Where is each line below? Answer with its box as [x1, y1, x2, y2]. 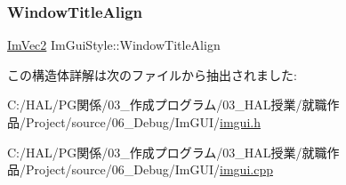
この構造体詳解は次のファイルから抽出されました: [7, 65, 297, 84]
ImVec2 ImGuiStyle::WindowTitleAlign [7, 36, 221, 54]
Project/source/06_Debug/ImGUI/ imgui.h [25, 113, 261, 131]
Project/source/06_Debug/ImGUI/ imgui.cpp [25, 160, 273, 179]
